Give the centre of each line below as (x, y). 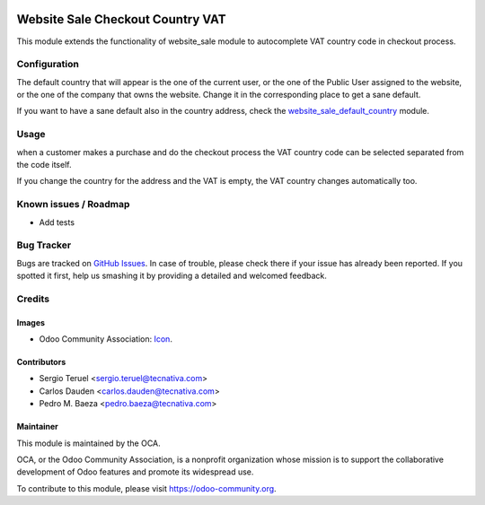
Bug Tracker (44, 245)
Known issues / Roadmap (73, 205)
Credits (33, 299)
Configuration (48, 65)
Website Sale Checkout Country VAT (121, 19)
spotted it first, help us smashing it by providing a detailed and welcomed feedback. (172, 276)
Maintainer (37, 427)
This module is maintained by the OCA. (88, 443)
